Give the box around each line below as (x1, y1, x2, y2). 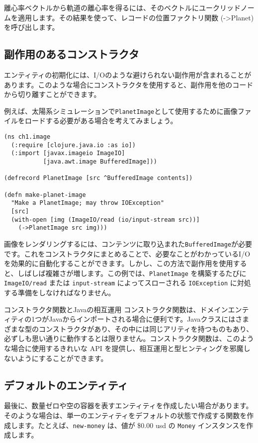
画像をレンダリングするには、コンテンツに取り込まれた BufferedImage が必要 (4, 238, 253, 249)
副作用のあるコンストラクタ (4, 46, 139, 62)
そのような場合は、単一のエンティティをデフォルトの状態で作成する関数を (4, 410, 247, 420)
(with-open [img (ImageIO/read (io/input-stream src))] (11, 216, 200, 223)
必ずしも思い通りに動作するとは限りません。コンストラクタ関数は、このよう (4, 333, 254, 344)
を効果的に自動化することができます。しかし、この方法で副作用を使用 (4, 258, 233, 268)
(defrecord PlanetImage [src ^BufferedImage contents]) (4, 175, 193, 182)
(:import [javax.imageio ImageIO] (11, 150, 125, 157)
